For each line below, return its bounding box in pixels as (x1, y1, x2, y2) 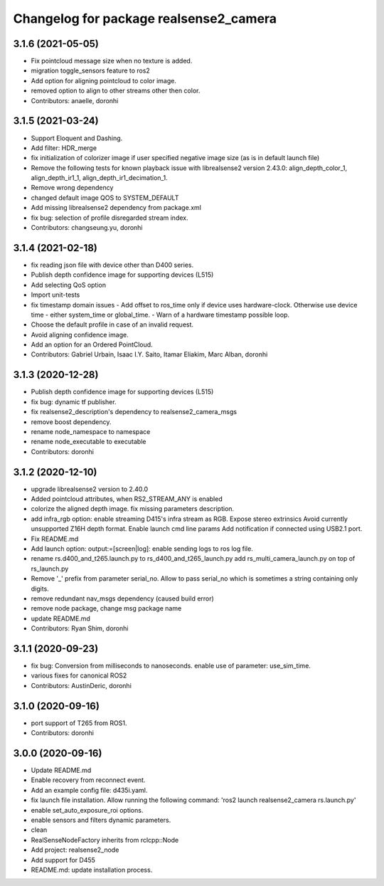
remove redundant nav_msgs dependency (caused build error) (31, 594, 215, 603)
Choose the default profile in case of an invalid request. (31, 320, 194, 329)
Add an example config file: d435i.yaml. (31, 786, 148, 794)
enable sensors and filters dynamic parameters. (31, 816, 171, 824)
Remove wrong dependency (31, 184, 114, 192)
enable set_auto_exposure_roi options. (31, 806, 144, 814)
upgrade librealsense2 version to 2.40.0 (31, 485, 149, 493)
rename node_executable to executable (31, 438, 146, 446)
